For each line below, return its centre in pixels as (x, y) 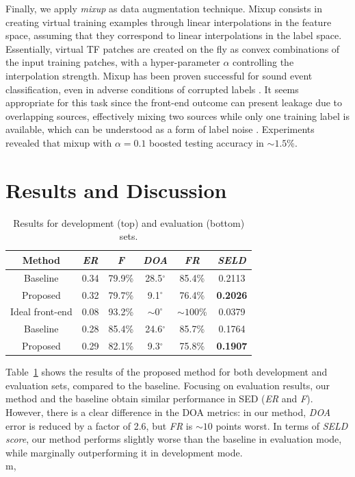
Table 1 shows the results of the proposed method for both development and (167, 372)
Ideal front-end (41, 311)
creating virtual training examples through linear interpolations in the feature (169, 22)
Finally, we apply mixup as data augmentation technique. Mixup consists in (164, 8)
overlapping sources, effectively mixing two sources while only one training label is (177, 115)
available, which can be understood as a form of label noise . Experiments (160, 129)
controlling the (263, 62)
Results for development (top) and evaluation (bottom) (129, 222)
